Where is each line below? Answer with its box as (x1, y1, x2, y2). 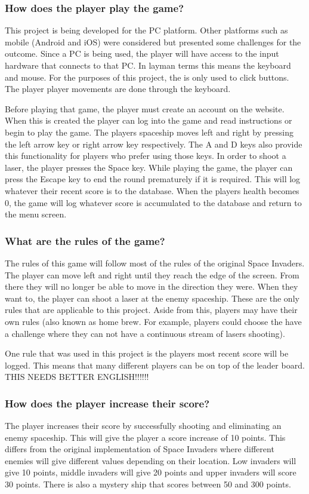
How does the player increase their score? (5, 395, 210, 410)
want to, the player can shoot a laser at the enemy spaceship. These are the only (5, 292, 299, 304)
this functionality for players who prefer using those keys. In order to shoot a (5, 149, 286, 162)
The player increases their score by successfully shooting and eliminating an (5, 419, 282, 432)
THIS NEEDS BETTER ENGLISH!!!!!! (5, 370, 149, 383)
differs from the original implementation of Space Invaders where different (5, 443, 274, 455)
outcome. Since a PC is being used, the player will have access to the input (5, 47, 279, 60)
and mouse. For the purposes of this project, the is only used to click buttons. (5, 70, 289, 83)
